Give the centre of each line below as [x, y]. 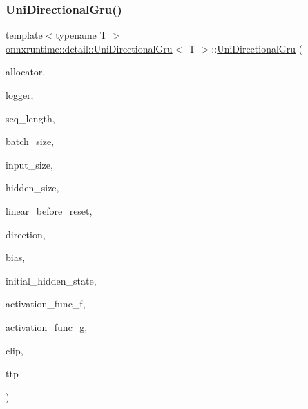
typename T [81, 35]
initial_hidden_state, [51, 280]
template [24, 35]
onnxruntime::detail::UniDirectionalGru [89, 48]
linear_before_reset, [49, 210]
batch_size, [30, 141]
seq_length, [30, 118]
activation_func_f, [46, 304]
